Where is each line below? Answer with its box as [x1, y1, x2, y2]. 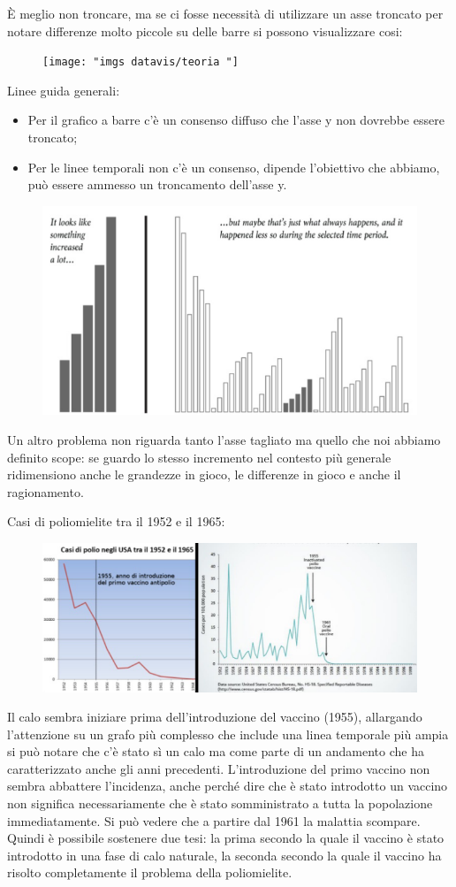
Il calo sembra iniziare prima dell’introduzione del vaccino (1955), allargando [7, 707, 422, 726]
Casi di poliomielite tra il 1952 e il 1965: [7, 512, 225, 531]
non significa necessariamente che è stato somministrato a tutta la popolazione [7, 794, 433, 813]
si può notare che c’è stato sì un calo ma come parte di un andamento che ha [7, 742, 424, 761]
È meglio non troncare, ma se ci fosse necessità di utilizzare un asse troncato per [7, 4, 444, 22]
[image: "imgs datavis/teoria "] [42, 56, 239, 69]
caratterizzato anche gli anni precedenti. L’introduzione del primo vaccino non [7, 759, 430, 777]
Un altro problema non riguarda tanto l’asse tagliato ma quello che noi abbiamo [7, 431, 441, 449]
